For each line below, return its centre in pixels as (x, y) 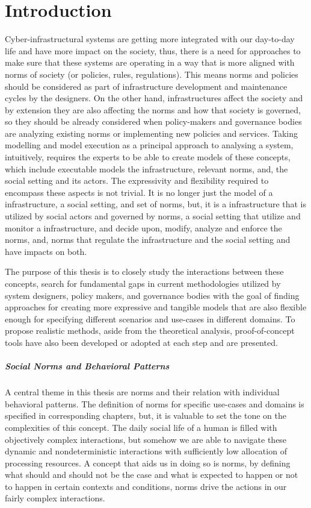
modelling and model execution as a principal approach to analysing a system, (149, 145)
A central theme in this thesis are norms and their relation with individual (142, 392)
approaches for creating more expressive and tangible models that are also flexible (156, 307)
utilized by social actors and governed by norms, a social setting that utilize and (153, 216)
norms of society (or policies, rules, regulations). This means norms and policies (152, 74)
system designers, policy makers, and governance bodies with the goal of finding (152, 295)
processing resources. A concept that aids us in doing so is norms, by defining (148, 463)
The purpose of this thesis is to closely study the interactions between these (144, 271)
